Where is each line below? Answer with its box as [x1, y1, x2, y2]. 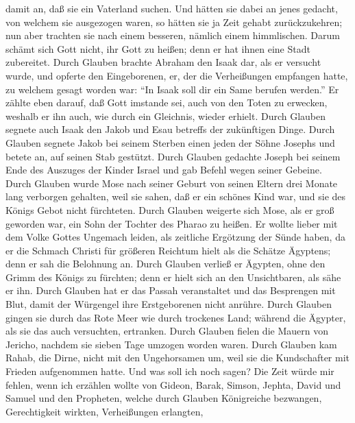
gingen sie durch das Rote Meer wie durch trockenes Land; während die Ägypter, [5, 310, 346, 324]
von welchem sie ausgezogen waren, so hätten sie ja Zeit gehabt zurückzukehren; [5, 14, 343, 29]
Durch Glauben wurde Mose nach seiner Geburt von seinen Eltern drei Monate [5, 176, 338, 190]
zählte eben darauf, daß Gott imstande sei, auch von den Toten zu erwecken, [5, 95, 328, 110]
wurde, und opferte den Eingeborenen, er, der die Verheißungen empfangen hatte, [5, 68, 348, 82]
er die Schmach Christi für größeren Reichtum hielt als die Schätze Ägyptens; [5, 243, 331, 257]
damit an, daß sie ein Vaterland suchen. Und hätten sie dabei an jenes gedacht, [5, 1, 338, 15]
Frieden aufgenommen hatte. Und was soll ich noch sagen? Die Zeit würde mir [5, 364, 334, 378]
